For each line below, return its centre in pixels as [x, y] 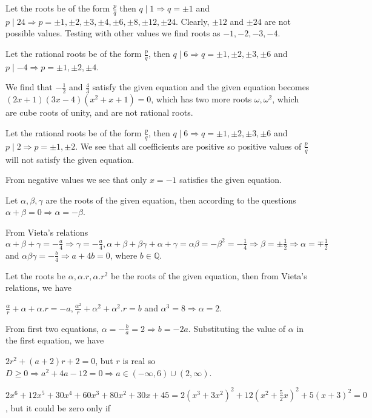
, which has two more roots [201, 99]
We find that [29, 87]
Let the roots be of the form [58, 8]
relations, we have [38, 287]
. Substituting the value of [237, 328]
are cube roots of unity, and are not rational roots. [99, 112]
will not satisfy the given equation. [70, 159]
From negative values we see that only [76, 180]
